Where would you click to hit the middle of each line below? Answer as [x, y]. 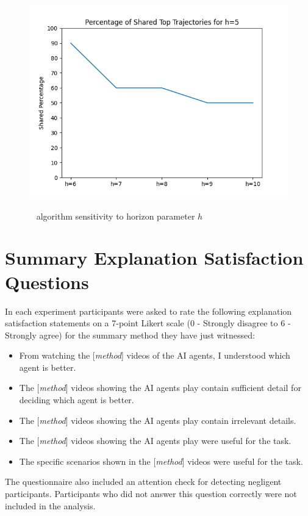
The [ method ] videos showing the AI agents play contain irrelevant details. [158, 420]
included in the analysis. [50, 505]
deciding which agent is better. [77, 400]
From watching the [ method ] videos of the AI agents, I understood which [155, 355]
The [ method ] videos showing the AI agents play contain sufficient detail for [160, 388]
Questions [47, 281]
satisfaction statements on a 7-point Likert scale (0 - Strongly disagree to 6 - [148, 323]
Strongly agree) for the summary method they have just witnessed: [130, 335]
